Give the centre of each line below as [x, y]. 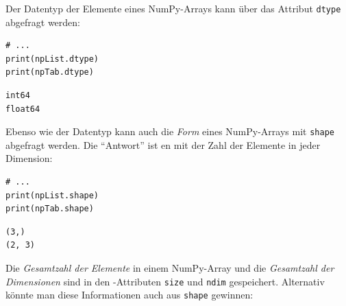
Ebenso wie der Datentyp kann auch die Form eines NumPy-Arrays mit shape [170, 131]
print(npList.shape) [52, 195]
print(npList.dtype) [52, 59]
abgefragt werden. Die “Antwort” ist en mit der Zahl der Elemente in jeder [163, 144]
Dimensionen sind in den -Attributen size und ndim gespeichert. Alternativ [165, 281]
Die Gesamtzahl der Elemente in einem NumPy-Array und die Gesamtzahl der [170, 268]
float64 [23, 109]
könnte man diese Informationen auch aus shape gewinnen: [129, 295]
